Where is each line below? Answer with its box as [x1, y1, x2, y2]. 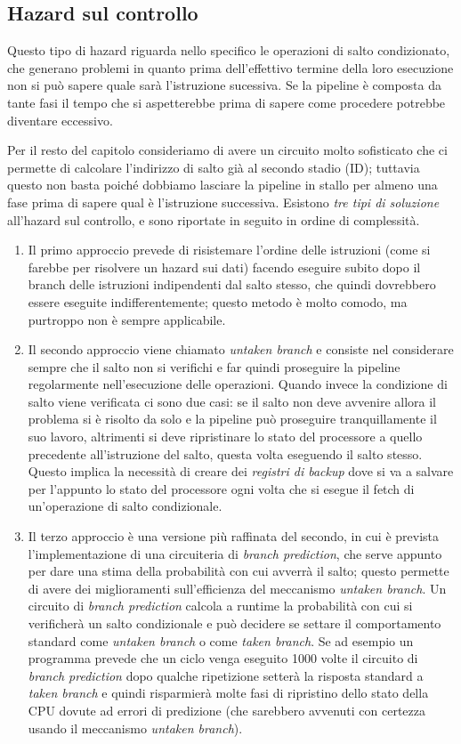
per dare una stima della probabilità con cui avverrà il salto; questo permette [28, 562, 449, 580]
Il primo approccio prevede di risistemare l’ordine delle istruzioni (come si [28, 240, 431, 259]
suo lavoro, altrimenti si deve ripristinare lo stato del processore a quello [28, 427, 423, 446]
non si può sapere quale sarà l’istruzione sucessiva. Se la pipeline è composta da [7, 76, 441, 94]
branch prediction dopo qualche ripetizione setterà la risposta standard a [28, 666, 424, 684]
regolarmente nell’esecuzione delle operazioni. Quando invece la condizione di [28, 375, 448, 393]
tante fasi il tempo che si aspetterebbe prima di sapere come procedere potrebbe [7, 93, 446, 111]
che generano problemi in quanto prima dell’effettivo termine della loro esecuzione [7, 58, 454, 77]
